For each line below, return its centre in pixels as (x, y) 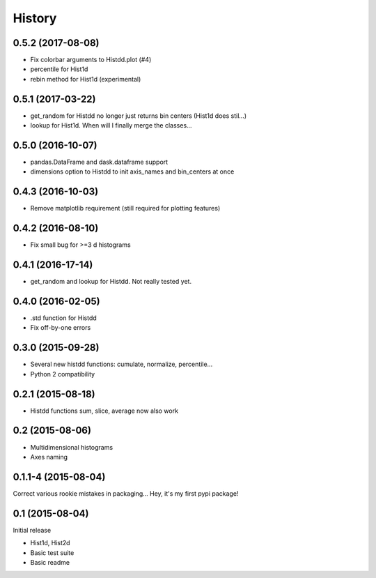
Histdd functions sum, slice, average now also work (104, 411)
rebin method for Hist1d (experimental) (86, 79)
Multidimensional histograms (72, 447)
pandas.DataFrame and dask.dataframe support (99, 162)
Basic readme (50, 562)
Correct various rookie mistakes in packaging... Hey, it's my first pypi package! (126, 493)
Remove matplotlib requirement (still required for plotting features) (125, 208)
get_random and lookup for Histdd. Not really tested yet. (111, 282)
